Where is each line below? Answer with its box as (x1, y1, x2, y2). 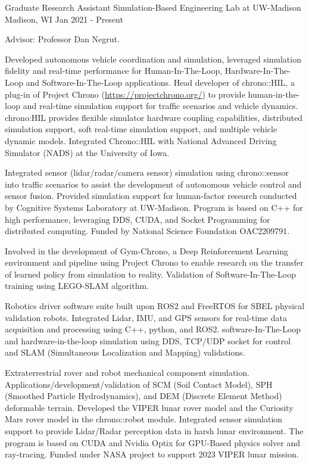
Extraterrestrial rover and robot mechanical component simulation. (5, 366, 249, 379)
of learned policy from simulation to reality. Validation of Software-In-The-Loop (5, 267, 296, 280)
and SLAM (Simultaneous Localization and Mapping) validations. (5, 346, 245, 359)
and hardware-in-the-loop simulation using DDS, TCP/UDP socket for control (5, 334, 291, 347)
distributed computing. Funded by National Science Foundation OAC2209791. (5, 225, 290, 237)
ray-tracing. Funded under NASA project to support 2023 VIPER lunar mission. (5, 448, 299, 460)
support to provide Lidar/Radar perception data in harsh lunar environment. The (5, 425, 304, 437)
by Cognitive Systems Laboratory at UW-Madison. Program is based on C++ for (5, 201, 303, 213)
